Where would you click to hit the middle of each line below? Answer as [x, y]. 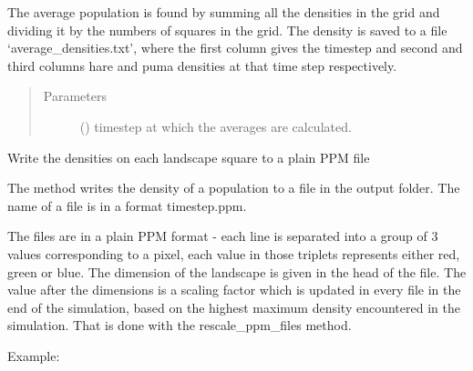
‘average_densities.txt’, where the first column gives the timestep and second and [235, 48]
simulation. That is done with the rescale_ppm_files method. [180, 325]
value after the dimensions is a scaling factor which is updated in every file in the [234, 290]
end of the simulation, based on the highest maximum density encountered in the [234, 307]
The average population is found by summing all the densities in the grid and [224, 12]
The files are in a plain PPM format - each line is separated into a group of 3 [223, 236]
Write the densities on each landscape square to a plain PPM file [189, 157]
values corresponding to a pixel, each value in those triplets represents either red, [234, 253]
